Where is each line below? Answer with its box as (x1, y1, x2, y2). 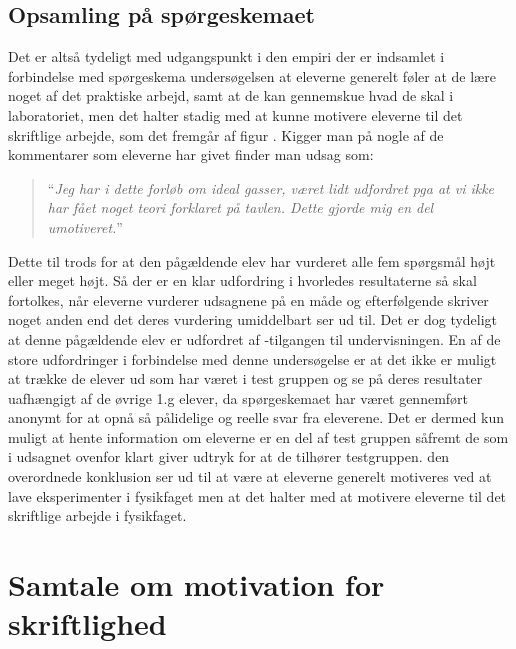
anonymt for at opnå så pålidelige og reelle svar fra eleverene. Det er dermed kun (8, 407, 505, 428)
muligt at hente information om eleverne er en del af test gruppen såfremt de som (8, 426, 509, 447)
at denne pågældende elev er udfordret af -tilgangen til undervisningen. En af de (8, 328, 501, 349)
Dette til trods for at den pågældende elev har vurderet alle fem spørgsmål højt (8, 250, 496, 271)
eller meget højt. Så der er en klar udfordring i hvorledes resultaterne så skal (8, 270, 477, 291)
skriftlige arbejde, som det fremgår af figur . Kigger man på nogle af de (8, 124, 444, 145)
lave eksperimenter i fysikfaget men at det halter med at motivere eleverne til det (8, 485, 507, 506)
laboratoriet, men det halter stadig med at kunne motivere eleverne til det (8, 104, 463, 125)
